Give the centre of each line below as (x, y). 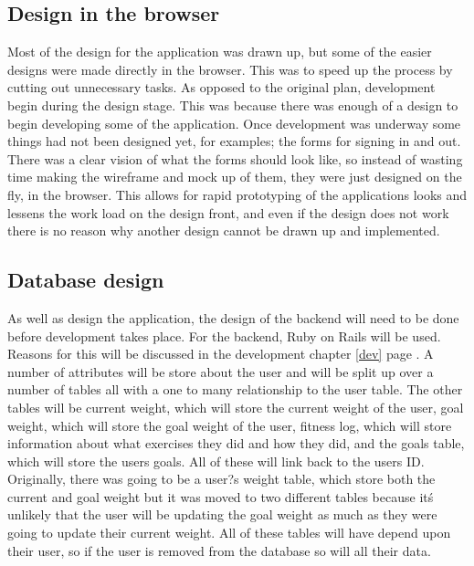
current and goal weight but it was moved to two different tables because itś (221, 496)
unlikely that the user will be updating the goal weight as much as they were (222, 514)
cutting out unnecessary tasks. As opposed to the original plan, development (221, 87)
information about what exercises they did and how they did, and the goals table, (236, 443)
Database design (86, 280)
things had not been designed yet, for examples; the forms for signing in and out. (234, 141)
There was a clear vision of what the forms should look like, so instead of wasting (235, 158)
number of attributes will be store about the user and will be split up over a (221, 371)
